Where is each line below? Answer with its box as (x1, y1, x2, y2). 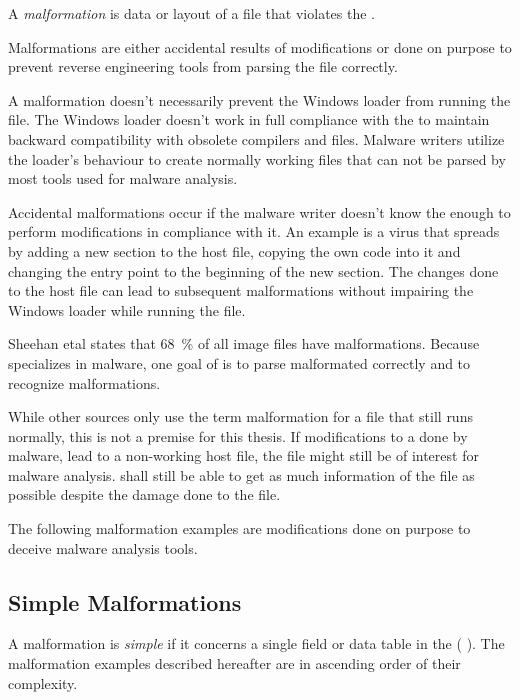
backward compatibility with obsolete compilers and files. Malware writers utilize (8, 128, 505, 149)
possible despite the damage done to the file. (8, 484, 281, 505)
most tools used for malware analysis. (8, 168, 238, 189)
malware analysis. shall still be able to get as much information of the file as (8, 464, 475, 485)
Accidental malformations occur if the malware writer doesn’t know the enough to (8, 201, 511, 222)
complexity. (8, 672, 78, 693)
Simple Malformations (8, 586, 242, 617)
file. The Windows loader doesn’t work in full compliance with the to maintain (8, 109, 490, 130)
